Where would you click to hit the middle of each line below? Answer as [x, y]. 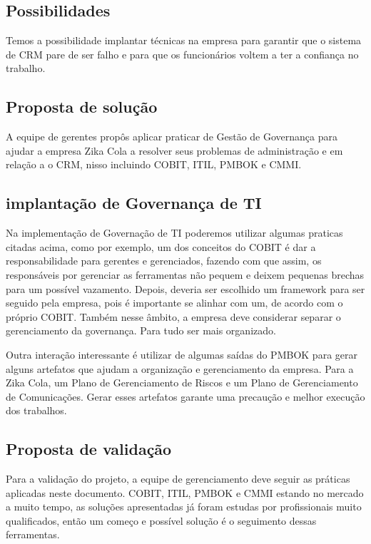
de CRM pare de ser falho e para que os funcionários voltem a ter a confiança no [182, 54]
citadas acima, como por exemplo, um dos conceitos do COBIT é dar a [161, 246]
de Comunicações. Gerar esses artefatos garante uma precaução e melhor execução [185, 396]
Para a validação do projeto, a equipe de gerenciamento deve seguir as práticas [178, 479]
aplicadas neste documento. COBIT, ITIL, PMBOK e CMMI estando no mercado [185, 492]
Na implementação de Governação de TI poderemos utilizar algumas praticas [174, 233]
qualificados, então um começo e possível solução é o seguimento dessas [161, 520]
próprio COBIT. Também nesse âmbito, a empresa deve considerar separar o [173, 316]
